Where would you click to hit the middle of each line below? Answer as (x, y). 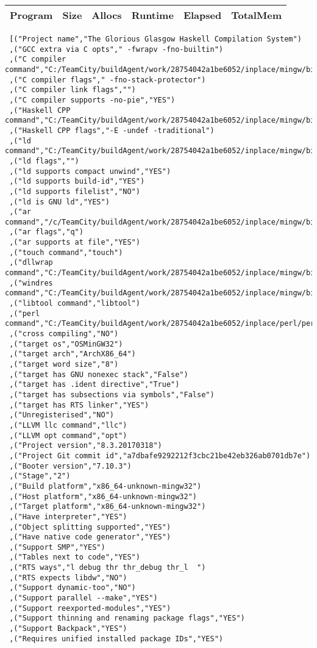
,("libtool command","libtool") (75, 304)
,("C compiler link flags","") (73, 90)
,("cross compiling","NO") (64, 334)
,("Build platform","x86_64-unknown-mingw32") (105, 486)
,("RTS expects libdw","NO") (68, 578)
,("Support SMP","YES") (57, 547)
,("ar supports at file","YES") (75, 243)
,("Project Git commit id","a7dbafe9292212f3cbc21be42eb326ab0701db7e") (160, 455)
